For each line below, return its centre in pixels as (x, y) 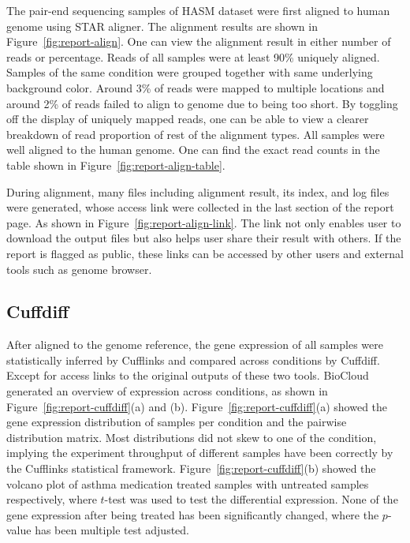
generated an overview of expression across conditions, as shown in (167, 391)
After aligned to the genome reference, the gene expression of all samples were (195, 345)
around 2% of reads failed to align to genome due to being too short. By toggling (202, 103)
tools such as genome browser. (79, 269)
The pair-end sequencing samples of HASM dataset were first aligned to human (198, 10)
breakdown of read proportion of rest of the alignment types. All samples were (196, 134)
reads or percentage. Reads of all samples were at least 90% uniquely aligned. (193, 56)
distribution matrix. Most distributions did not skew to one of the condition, (192, 437)
